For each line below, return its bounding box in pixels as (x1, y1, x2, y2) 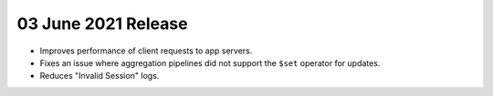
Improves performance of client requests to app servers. (39, 45, 253, 56)
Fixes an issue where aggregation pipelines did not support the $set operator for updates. (39, 57, 381, 68)
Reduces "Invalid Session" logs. (39, 71, 160, 82)
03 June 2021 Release (16, 14, 188, 34)
